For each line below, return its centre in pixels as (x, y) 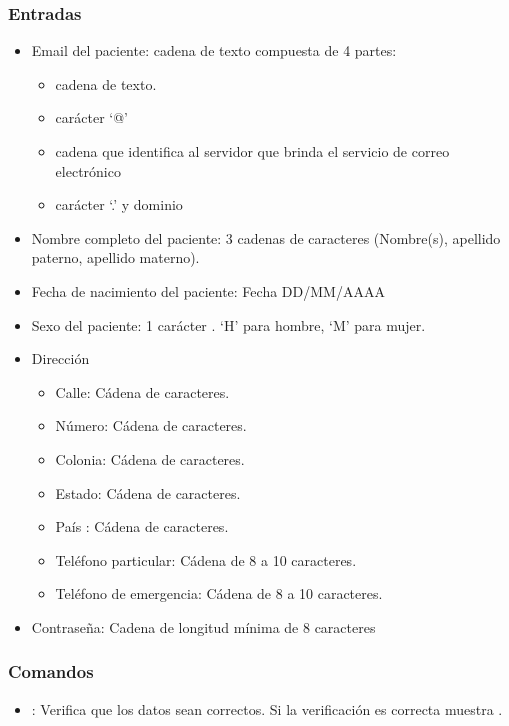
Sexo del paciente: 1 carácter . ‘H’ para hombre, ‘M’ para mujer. (228, 324)
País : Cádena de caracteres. (142, 526)
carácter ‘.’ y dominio (119, 204)
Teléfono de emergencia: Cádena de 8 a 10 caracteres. (219, 593)
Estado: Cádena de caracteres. (148, 492)
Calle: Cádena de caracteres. (142, 391)
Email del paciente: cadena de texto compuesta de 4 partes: (214, 50)
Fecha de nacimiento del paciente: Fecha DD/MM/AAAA (208, 290)
